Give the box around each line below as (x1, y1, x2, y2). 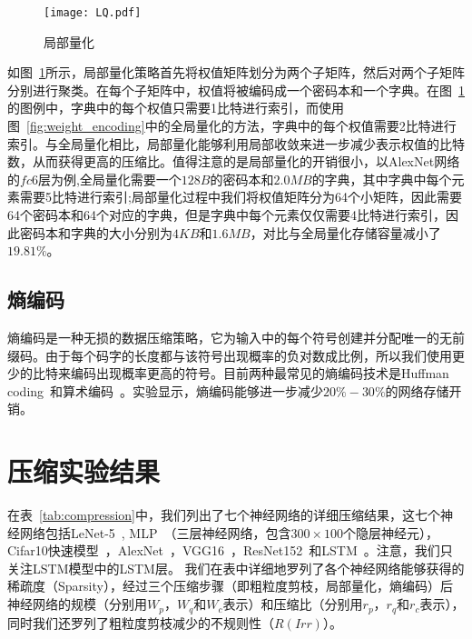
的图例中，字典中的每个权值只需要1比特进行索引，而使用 (7, 98, 344, 117)
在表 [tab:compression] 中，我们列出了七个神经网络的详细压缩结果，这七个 (7, 505, 440, 524)
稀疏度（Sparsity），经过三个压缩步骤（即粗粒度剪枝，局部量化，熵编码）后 (7, 576, 453, 595)
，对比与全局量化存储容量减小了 (250, 223, 441, 242)
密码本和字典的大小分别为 (19, 223, 172, 242)
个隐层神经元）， (343, 523, 439, 542)
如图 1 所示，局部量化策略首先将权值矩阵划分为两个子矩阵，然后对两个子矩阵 (7, 63, 465, 82)
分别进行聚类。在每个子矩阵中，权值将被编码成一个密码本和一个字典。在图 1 (7, 80, 465, 99)
